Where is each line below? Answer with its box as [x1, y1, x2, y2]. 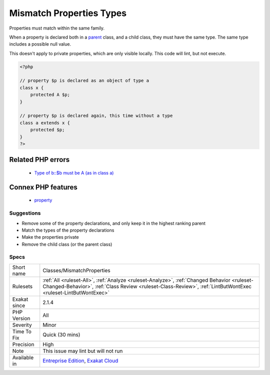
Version [12, 315, 30, 322]
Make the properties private [21, 234, 79, 240]
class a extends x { [19, 120, 70, 125]
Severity [12, 321, 32, 328]
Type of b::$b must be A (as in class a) [34, 170, 114, 175]
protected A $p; [30, 92, 70, 98]
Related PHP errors [9, 155, 70, 164]
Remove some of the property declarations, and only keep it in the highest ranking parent [21, 220, 206, 226]
